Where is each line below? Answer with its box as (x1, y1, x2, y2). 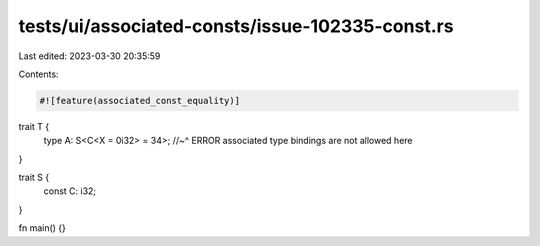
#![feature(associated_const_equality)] (39, 95, 240, 106)
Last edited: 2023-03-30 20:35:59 (18, 50, 161, 62)
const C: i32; (43, 185, 97, 197)
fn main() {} (18, 222, 67, 234)
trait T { (18, 120, 50, 132)
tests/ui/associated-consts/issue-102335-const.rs (18, 15, 454, 37)
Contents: (18, 68, 59, 80)
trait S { (18, 171, 50, 184)
